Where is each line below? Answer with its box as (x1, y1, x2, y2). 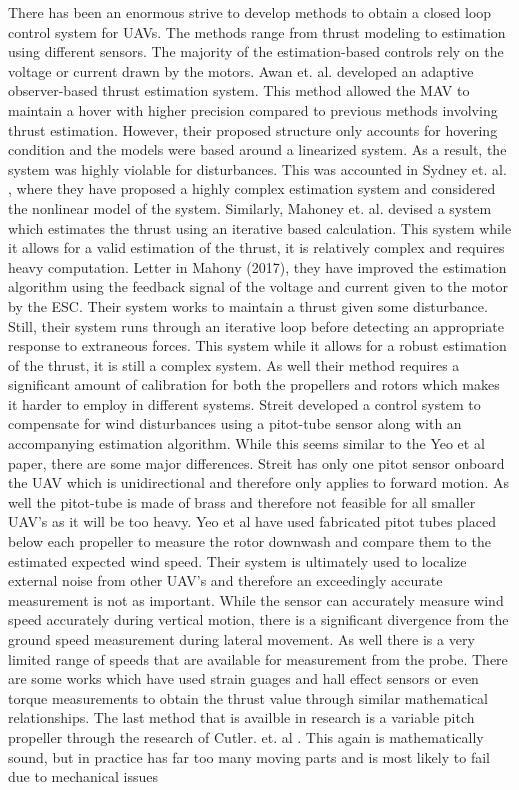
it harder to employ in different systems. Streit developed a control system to (8, 393, 481, 414)
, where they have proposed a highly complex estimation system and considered (8, 178, 496, 199)
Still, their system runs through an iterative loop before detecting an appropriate (8, 315, 505, 336)
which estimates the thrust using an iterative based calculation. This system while (8, 217, 512, 238)
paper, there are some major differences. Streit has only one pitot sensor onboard (8, 452, 505, 473)
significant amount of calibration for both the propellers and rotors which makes (8, 374, 500, 395)
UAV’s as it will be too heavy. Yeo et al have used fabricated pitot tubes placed (8, 511, 496, 532)
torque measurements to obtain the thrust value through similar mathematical (8, 687, 489, 708)
